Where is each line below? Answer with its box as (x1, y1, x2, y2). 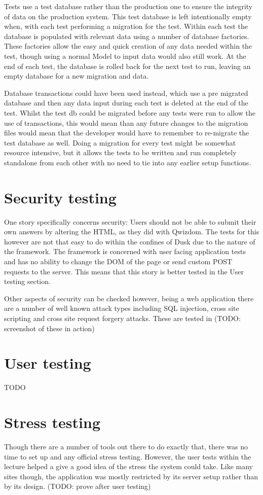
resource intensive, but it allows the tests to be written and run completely (4, 147, 237, 158)
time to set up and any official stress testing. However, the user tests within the (4, 451, 251, 462)
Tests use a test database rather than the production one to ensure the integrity (4, 1, 253, 11)
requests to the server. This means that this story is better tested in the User (4, 266, 244, 276)
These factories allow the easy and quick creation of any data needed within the (4, 41, 252, 51)
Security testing (4, 187, 117, 207)
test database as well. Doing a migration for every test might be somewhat (4, 137, 236, 148)
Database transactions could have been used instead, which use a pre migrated (4, 87, 248, 98)
